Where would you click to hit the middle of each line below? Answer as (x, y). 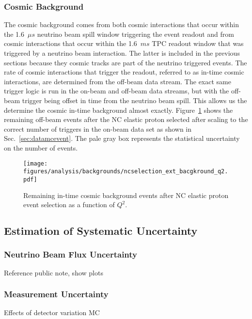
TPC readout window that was (198, 43)
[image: (36, 163)
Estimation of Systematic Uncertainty (101, 231)
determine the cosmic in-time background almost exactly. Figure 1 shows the (118, 110)
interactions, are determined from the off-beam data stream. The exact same (118, 81)
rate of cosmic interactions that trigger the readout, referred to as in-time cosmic (124, 72)
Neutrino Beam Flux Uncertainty (71, 254)
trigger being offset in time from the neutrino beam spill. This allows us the (134, 100)
